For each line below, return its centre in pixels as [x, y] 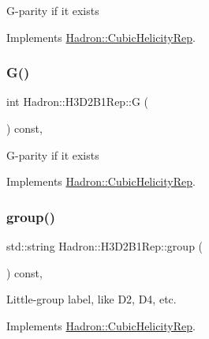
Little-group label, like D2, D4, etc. [91, 299]
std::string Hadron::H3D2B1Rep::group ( [105, 246]
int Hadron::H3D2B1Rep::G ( [78, 102]
